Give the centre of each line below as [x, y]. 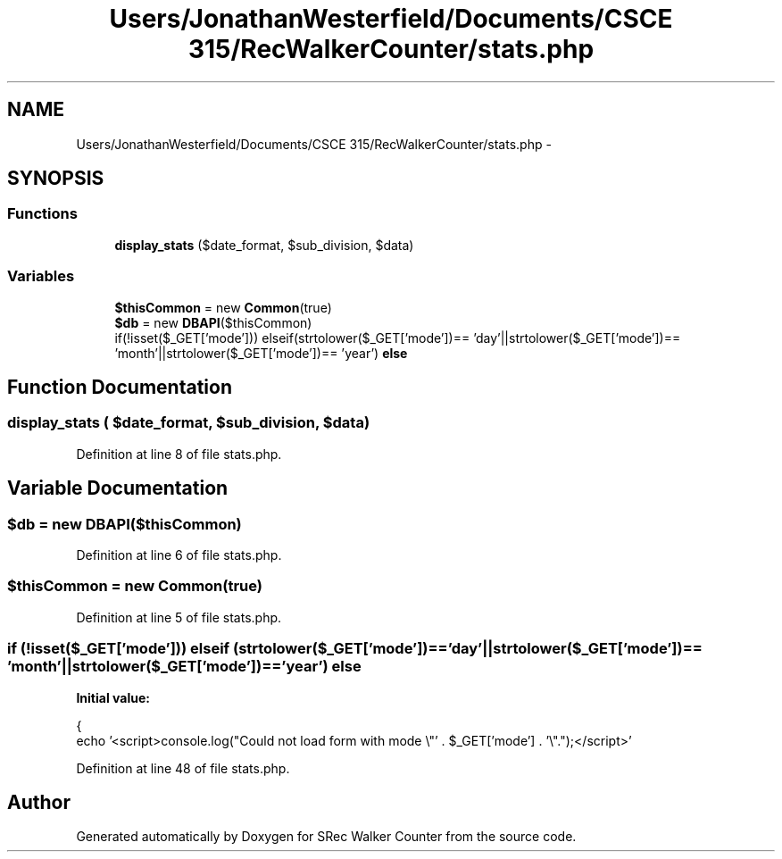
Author [39, 802]
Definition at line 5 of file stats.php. [179, 617]
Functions [42, 214]
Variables [41, 276]
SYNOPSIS [56, 179]
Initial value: [113, 697]
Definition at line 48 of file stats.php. [183, 768]
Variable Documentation [118, 488]
